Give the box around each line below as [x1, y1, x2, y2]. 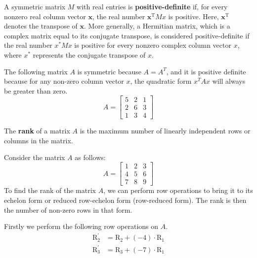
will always [212, 76, 246, 86]
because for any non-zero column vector [4, 76, 124, 86]
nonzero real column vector [4, 11, 86, 21]
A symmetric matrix [4, 1, 66, 11]
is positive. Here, [168, 11, 219, 21]
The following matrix [4, 66, 68, 76]
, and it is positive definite [166, 66, 246, 76]
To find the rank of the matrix [4, 185, 96, 195]
